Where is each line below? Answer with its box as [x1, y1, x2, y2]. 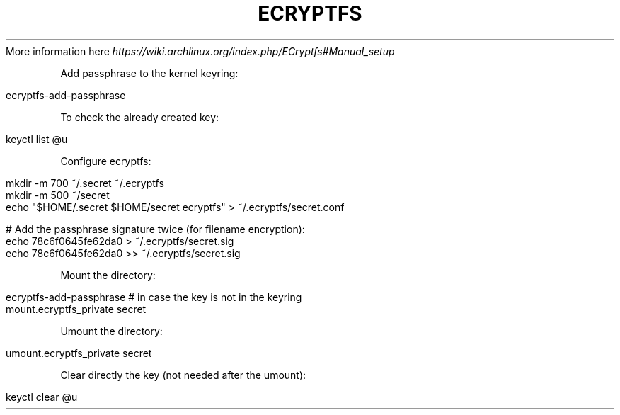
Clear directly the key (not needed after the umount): [60, 368, 306, 381]
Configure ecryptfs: [60, 154, 151, 167]
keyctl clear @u [6, 390, 78, 403]
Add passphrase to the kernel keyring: [60, 67, 239, 79]
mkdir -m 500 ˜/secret [6, 188, 110, 201]
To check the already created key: [60, 110, 219, 123]
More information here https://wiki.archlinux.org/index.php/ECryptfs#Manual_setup [6, 45, 395, 57]
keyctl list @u [6, 132, 68, 145]
